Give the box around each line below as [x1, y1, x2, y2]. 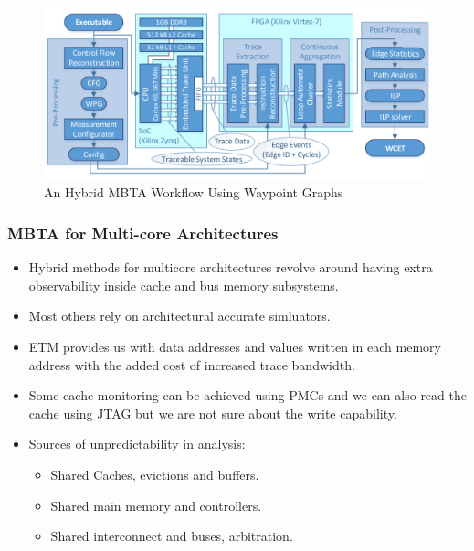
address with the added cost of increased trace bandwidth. [28, 355, 355, 374]
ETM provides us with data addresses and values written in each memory [28, 337, 441, 355]
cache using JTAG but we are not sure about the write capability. [28, 403, 397, 422]
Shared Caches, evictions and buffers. [50, 464, 259, 483]
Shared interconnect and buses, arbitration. [50, 526, 293, 546]
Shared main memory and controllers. [50, 495, 262, 514]
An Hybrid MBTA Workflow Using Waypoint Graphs [44, 183, 343, 202]
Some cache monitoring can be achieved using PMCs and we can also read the [28, 386, 467, 405]
